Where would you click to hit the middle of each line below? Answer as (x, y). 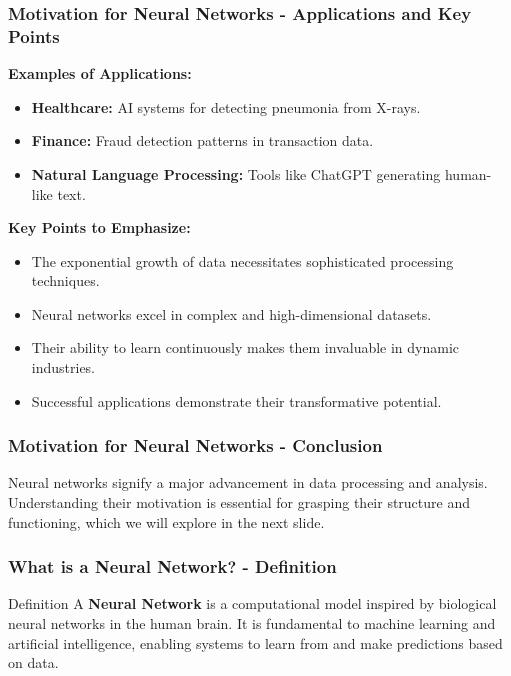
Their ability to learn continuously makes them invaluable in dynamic (245, 347)
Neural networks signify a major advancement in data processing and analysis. (248, 482)
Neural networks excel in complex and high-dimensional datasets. (231, 313)
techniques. (65, 280)
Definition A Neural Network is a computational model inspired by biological (252, 603)
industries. (63, 367)
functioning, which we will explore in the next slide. (166, 521)
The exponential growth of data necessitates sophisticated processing (242, 260)
